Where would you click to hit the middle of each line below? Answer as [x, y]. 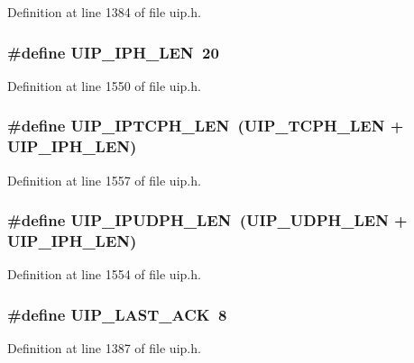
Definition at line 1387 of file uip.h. [104, 348]
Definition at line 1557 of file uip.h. [104, 180]
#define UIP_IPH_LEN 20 [113, 52]
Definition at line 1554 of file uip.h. [104, 274]
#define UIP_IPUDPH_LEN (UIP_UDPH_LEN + [207, 220]
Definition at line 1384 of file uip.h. [104, 12]
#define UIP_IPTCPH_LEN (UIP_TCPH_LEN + [206, 126]
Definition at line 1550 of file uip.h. [104, 85]
